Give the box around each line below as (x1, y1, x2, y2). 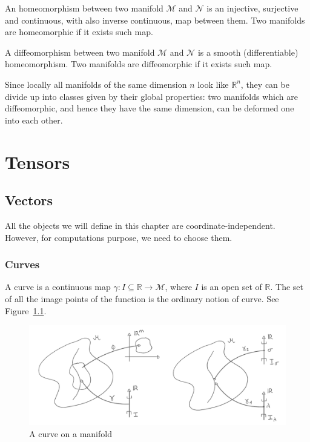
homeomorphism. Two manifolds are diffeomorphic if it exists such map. (5, 58, 272, 70)
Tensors (5, 149, 70, 174)
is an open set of (201, 280, 262, 293)
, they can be (240, 78, 289, 90)
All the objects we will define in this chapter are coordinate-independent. (5, 219, 275, 231)
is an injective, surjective (206, 2, 298, 14)
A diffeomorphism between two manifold (5, 45, 155, 58)
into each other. (5, 113, 63, 126)
